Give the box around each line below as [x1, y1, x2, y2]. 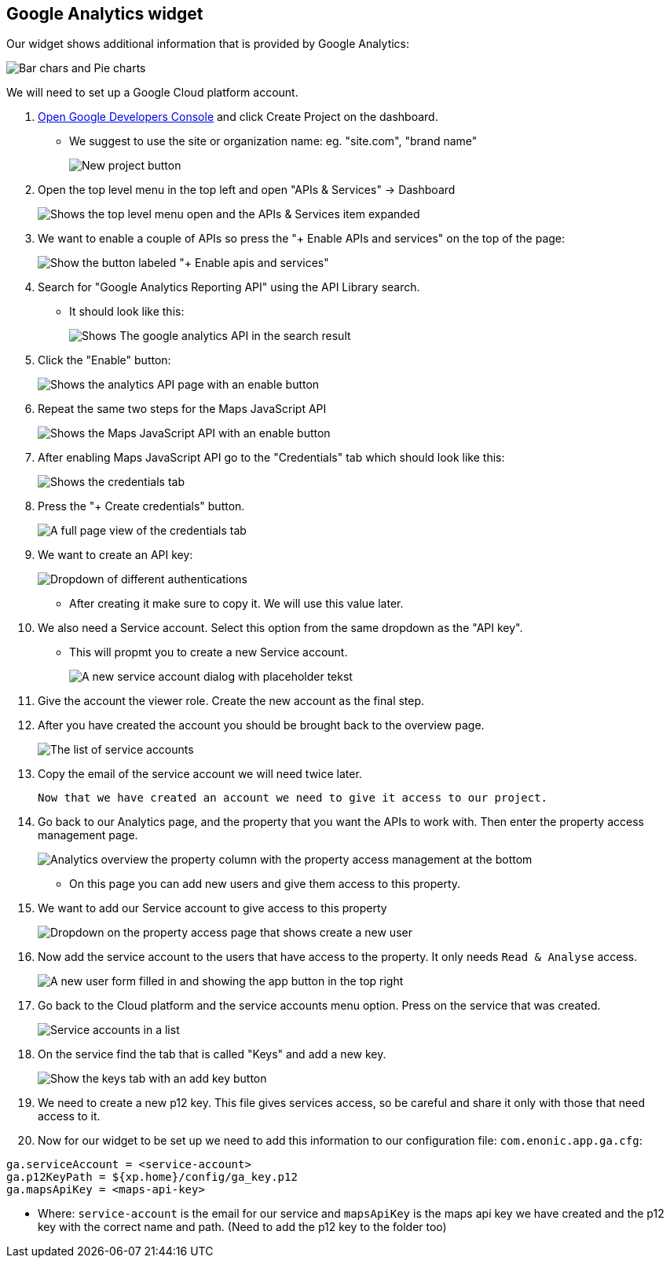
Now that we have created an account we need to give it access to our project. [38, 791, 548, 805]
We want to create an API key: [38, 548, 193, 562]
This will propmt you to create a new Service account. [69, 645, 348, 659]
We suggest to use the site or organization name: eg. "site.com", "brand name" [69, 134, 478, 148]
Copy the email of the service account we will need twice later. [38, 767, 362, 781]
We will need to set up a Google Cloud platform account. [6, 86, 298, 100]
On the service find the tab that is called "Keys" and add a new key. [38, 1047, 386, 1061]
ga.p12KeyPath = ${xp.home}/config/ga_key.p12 [6, 1171, 298, 1184]
